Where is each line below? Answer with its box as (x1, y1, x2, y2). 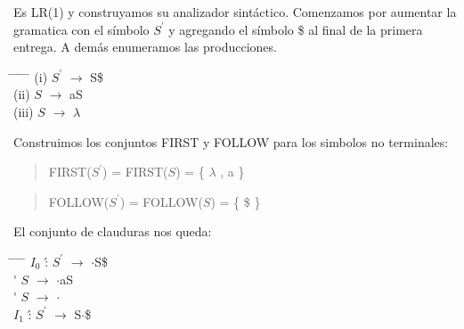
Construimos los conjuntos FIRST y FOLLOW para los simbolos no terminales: (13, 132, 449, 151)
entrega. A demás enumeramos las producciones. (13, 37, 277, 56)
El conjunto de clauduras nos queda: (13, 222, 212, 241)
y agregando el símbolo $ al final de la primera (168, 20, 423, 38)
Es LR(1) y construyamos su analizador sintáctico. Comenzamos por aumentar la (13, 3, 457, 21)
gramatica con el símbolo (13, 20, 150, 38)
